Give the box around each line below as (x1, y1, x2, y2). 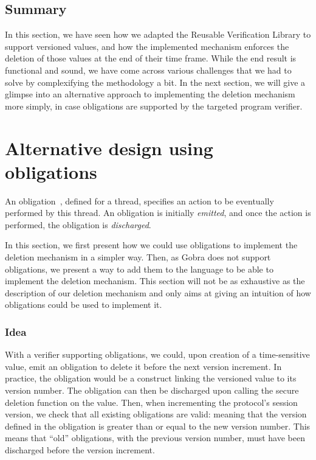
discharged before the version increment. (5, 443, 155, 456)
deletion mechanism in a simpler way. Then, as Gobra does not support (5, 251, 271, 263)
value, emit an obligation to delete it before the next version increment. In (5, 360, 282, 372)
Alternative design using (5, 135, 213, 160)
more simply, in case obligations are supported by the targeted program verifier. (5, 99, 303, 112)
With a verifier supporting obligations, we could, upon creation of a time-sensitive (5, 348, 310, 361)
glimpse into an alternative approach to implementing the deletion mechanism (5, 88, 295, 100)
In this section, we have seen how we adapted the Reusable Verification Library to (5, 28, 311, 41)
